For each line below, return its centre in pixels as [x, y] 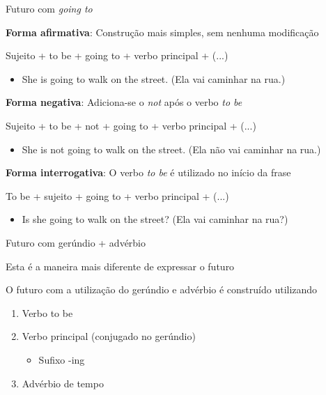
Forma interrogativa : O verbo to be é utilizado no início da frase [148, 172]
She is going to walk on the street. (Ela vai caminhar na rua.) [154, 78]
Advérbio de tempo [63, 383]
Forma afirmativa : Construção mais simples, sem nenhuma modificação [162, 32]
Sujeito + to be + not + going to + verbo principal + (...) [131, 125]
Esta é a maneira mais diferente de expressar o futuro [120, 266]
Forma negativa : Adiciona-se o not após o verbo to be [124, 102]
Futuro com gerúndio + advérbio [76, 242]
